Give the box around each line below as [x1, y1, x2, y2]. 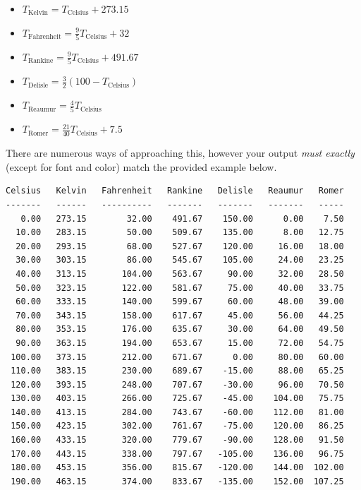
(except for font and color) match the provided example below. [6, 159, 277, 174]
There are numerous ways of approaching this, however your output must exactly [6, 145, 355, 160]
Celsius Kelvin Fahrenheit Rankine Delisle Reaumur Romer [6, 186, 344, 196]
